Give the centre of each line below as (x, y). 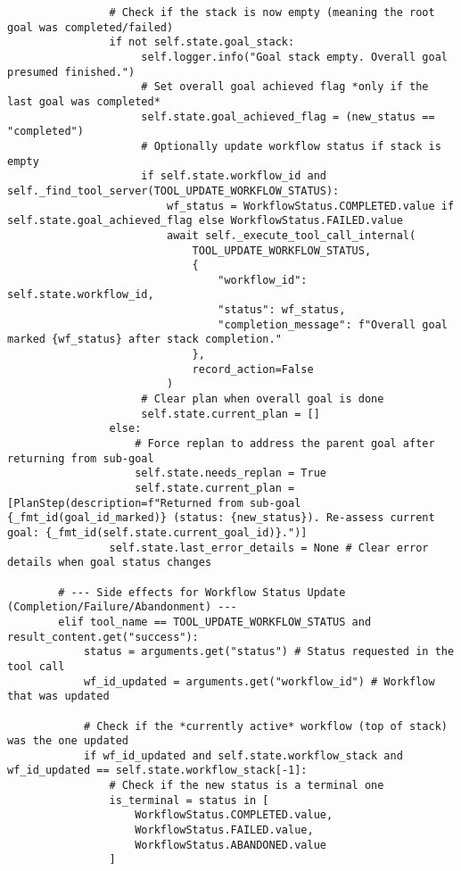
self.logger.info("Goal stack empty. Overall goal (294, 57)
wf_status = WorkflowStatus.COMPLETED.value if (310, 206)
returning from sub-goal (81, 458)
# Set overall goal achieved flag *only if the (285, 87)
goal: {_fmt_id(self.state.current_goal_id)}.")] (157, 532)
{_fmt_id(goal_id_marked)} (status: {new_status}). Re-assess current (221, 518)
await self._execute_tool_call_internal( (291, 235)
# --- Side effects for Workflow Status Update (202, 592)
